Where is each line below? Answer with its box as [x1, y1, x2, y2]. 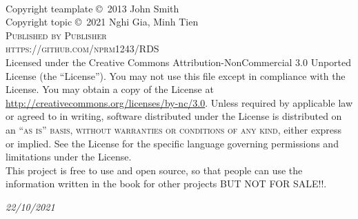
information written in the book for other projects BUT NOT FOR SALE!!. [6, 176, 327, 191]
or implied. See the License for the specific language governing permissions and [6, 136, 339, 150]
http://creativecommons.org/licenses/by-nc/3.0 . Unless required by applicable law [6, 95, 352, 109]
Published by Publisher [6, 28, 107, 42]
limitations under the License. [6, 149, 132, 164]
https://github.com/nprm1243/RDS [6, 41, 159, 56]
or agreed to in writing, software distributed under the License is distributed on [6, 109, 342, 123]
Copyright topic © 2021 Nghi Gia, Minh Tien [6, 14, 199, 29]
